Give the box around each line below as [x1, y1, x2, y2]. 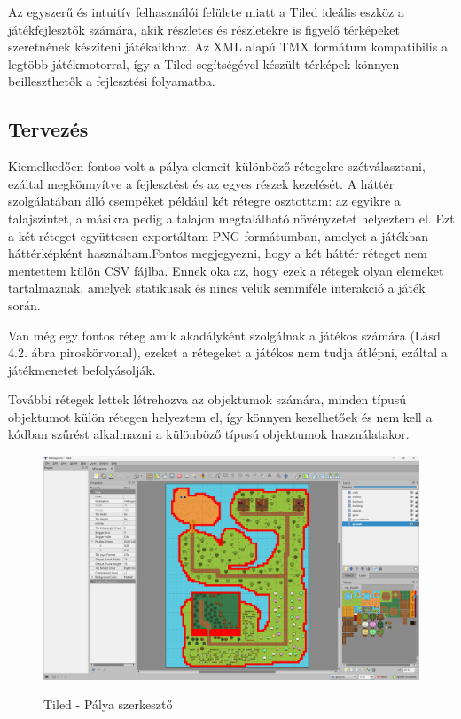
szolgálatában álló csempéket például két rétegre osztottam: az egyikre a [8, 191, 401, 210]
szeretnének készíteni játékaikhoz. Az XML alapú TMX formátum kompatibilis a [8, 37, 448, 56]
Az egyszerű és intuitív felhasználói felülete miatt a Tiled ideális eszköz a [8, 3, 404, 20]
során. [8, 295, 41, 314]
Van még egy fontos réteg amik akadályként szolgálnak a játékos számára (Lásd [8, 325, 441, 344]
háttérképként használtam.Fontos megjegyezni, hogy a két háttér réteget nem [8, 244, 427, 262]
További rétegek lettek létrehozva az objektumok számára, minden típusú [8, 390, 407, 409]
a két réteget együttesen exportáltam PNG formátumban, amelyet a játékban [8, 226, 429, 245]
